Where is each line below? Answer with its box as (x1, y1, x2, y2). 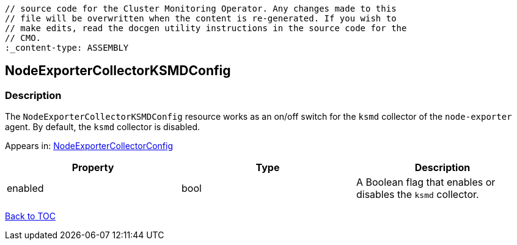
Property (71, 161, 114, 174)
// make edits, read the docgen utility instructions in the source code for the (5, 23, 407, 33)
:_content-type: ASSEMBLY (5, 43, 129, 53)
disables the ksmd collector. (356, 188, 479, 201)
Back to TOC (5, 211, 56, 222)
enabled (7, 182, 44, 195)
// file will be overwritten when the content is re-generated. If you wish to (5, 13, 397, 23)
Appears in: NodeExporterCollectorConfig (5, 141, 173, 152)
